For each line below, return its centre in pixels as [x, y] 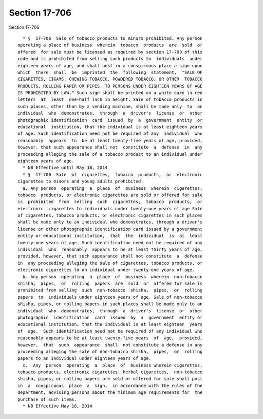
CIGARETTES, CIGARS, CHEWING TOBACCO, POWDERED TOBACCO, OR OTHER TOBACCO [110, 79]
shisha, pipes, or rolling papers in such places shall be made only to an [110, 304]
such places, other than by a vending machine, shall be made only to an [110, 106]
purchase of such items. [47, 399]
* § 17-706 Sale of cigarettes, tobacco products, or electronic [113, 174]
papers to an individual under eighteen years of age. [85, 358]
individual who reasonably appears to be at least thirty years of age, [110, 250]
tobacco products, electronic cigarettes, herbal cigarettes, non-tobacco [110, 372]
